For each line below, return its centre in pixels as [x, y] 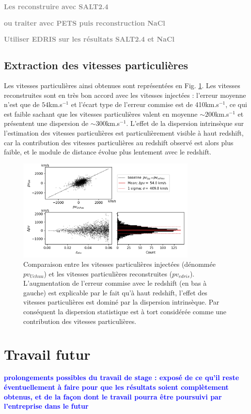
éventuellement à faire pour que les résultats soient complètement [116, 387]
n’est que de [22, 104]
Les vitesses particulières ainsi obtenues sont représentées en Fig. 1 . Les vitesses [122, 85]
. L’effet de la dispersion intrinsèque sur [185, 123]
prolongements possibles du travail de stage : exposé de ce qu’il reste [122, 377]
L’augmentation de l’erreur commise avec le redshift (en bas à [115, 283]
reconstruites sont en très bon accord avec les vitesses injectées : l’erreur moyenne [125, 95]
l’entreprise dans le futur [46, 406]
